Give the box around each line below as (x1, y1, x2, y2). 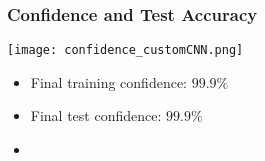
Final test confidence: (30, 105, 162, 126)
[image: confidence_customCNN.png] (7, 43, 244, 58)
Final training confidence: (30, 71, 188, 92)
